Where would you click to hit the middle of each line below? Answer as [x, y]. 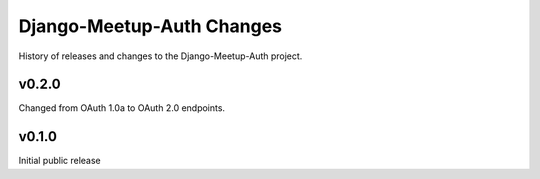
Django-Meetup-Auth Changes [150, 26]
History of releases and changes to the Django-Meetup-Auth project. [160, 56]
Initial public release [60, 161]
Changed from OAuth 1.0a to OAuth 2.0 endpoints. [121, 108]
